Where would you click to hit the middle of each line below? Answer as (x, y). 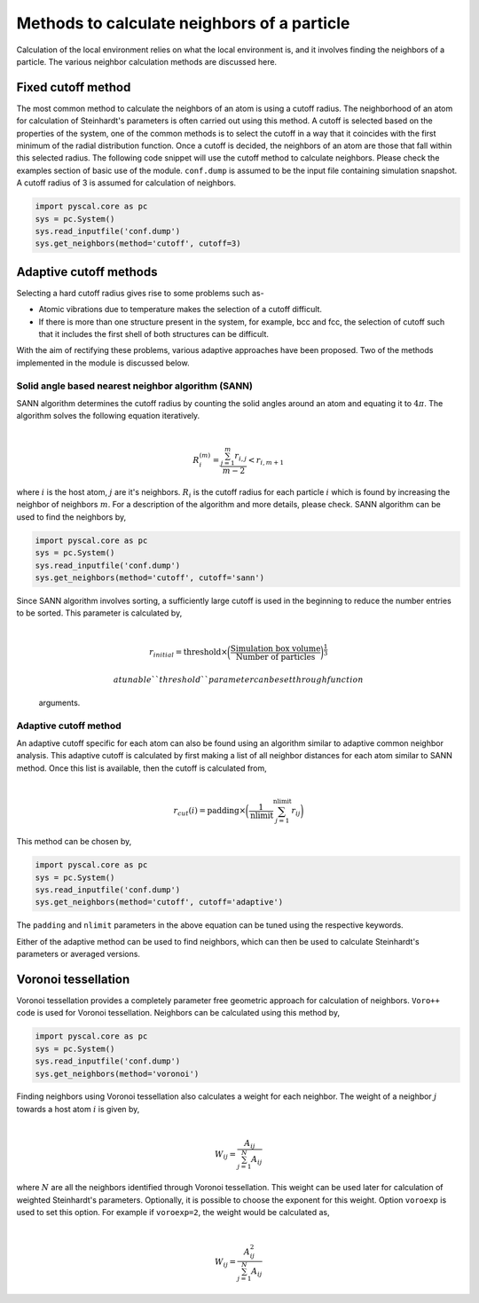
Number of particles (275, 657)
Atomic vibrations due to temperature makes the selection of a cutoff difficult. (181, 310)
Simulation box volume (275, 648)
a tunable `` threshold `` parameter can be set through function (238, 679)
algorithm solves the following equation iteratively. (108, 416)
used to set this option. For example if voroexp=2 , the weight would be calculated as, (173, 1213)
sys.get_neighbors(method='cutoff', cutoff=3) (138, 243)
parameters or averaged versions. (79, 954)
